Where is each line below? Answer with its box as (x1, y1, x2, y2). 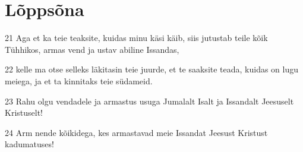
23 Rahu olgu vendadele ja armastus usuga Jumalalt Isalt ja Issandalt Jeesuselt (5, 94, 294, 107)
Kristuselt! (5, 106, 43, 119)
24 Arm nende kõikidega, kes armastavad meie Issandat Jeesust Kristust (5, 126, 268, 138)
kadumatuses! (5, 138, 54, 150)
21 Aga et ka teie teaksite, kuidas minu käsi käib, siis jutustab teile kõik (5, 31, 268, 44)
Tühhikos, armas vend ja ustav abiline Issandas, (5, 43, 179, 55)
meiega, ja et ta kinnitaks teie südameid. (5, 74, 153, 87)
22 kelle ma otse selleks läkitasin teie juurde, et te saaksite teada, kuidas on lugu (5, 63, 299, 75)
